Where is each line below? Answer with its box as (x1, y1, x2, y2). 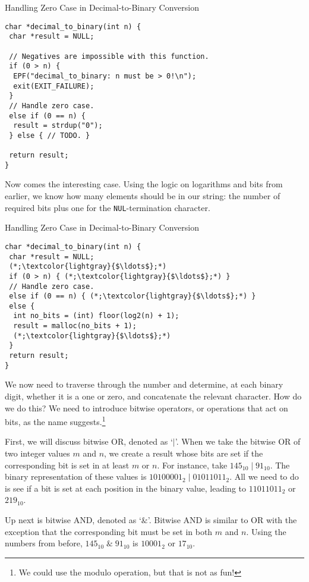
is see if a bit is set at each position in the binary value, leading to (5, 482, 247, 494)
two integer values (5, 447, 70, 460)
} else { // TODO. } (9, 131, 90, 140)
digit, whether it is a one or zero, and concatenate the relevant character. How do (5, 390, 302, 402)
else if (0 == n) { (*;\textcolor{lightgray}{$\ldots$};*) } (9, 292, 256, 301)
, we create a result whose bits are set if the (104, 447, 263, 460)
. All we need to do (229, 470, 299, 483)
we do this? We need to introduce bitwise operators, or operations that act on (5, 401, 288, 414)
